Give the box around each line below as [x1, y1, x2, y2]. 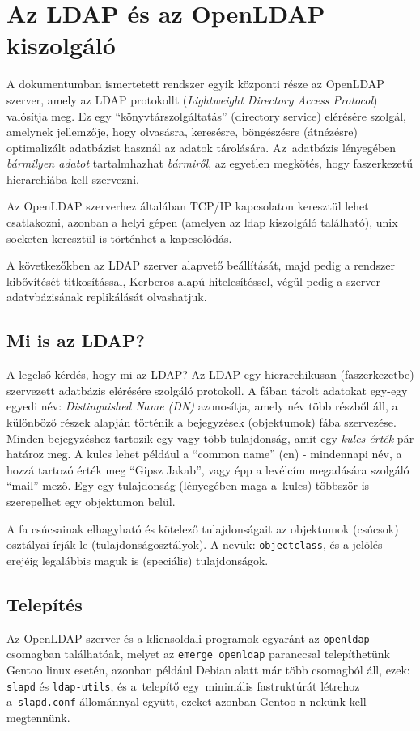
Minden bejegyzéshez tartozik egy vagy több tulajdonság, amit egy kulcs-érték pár [6, 429, 414, 446]
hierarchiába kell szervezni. [6, 170, 139, 187]
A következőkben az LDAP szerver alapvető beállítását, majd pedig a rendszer [6, 257, 396, 274]
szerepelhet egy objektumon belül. [6, 492, 176, 509]
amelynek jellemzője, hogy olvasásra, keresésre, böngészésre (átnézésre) [6, 123, 358, 140]
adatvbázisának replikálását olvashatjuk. [6, 288, 207, 305]
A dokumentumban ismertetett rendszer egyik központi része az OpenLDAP [6, 75, 384, 92]
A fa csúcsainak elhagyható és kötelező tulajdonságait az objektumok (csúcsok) [6, 520, 399, 537]
